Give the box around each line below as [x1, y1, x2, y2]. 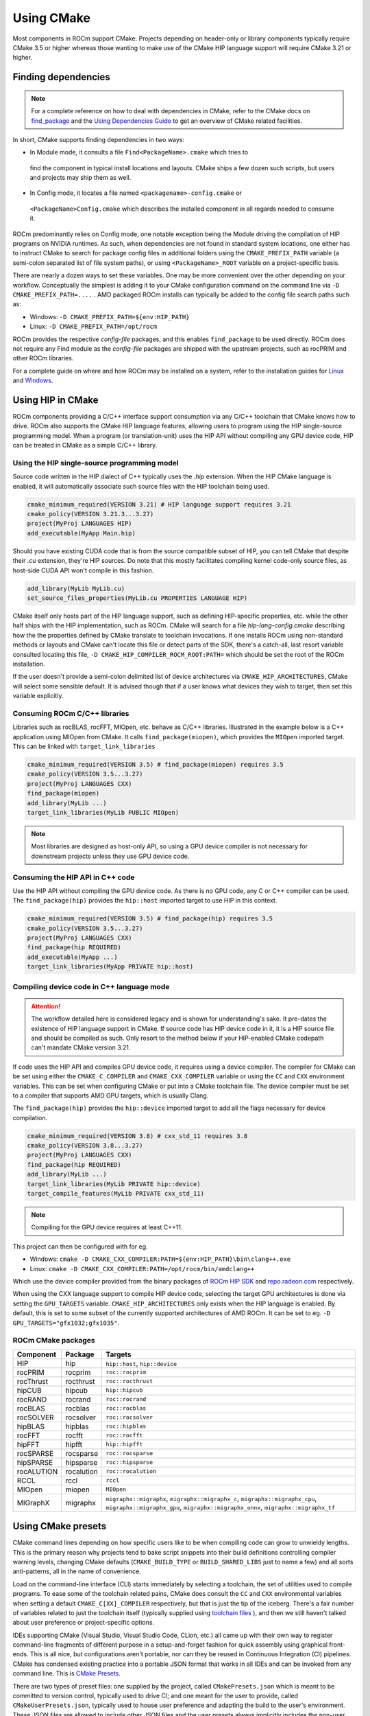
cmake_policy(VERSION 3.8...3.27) [27, 1141, 143, 1150]
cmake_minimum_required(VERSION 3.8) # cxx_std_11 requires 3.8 [27, 1132, 248, 1139]
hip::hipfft [106, 1441, 143, 1448]
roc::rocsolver [106, 1414, 153, 1421]
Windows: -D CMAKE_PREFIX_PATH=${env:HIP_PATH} [29, 312, 190, 321]
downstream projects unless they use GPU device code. [31, 852, 190, 860]
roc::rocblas [106, 1404, 147, 1412]
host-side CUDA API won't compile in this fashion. [12, 566, 154, 575]
